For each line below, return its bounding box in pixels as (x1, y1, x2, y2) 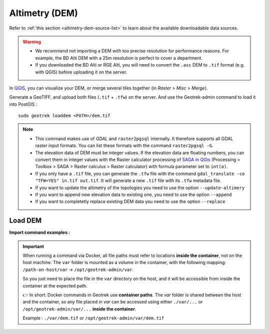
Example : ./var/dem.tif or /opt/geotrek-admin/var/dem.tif (22, 315, 164, 321)
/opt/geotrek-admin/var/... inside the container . (22, 305, 136, 312)
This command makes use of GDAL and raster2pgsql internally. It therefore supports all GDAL (35, 135, 233, 141)
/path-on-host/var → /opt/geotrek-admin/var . (22, 266, 134, 272)
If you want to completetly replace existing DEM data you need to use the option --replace (35, 198, 225, 204)
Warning (22, 38, 41, 44)
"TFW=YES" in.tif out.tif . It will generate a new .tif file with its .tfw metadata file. (35, 177, 221, 183)
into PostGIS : (9, 101, 37, 107)
